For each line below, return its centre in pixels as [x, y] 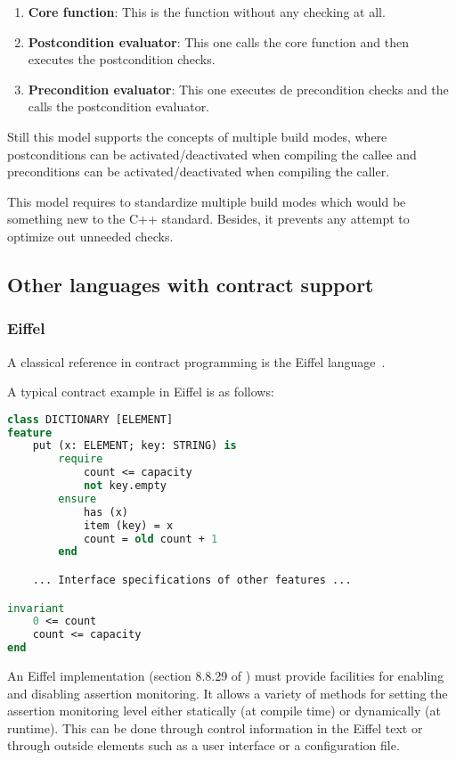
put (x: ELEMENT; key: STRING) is [134, 446]
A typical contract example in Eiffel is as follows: [141, 392]
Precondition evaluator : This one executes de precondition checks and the [238, 89]
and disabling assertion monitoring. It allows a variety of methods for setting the [228, 693]
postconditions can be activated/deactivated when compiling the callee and [212, 154]
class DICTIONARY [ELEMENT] [90, 419]
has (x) [106, 512]
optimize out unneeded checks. [90, 236]
